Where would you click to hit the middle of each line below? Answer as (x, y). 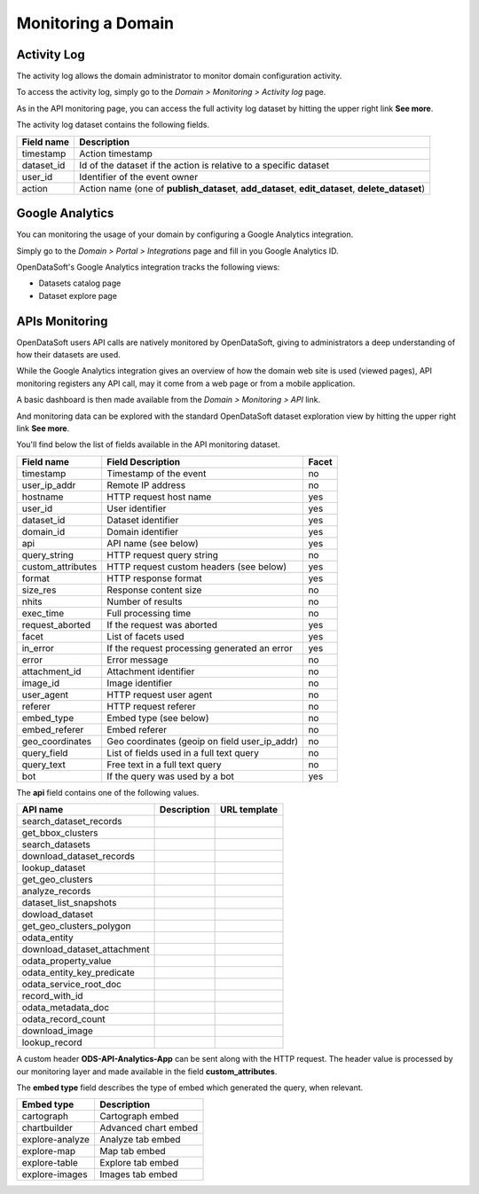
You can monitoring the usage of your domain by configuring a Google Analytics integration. (185, 234)
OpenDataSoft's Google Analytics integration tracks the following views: (148, 267)
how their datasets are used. (69, 354)
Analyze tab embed (140, 1140)
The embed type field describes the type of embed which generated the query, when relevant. (190, 1088)
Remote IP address (146, 485)
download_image (57, 1031)
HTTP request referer (151, 706)
